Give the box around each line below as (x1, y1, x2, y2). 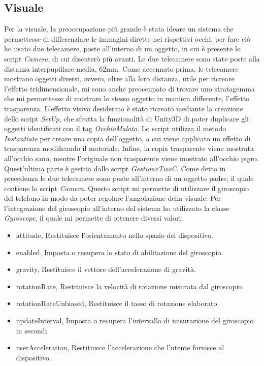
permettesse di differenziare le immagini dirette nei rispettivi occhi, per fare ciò (4, 33, 251, 44)
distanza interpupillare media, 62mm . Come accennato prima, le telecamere (4, 63, 239, 74)
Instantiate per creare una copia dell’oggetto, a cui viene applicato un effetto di (4, 133, 251, 143)
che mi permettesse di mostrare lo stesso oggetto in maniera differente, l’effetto (4, 93, 250, 104)
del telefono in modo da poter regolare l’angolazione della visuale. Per (4, 193, 221, 203)
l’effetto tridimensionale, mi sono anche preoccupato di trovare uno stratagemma (4, 83, 255, 94)
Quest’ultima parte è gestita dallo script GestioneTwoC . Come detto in (4, 163, 226, 173)
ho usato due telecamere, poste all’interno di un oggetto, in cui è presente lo (4, 43, 241, 54)
